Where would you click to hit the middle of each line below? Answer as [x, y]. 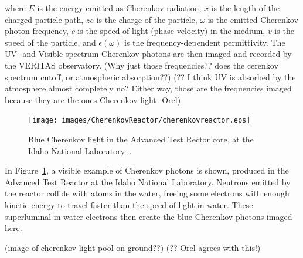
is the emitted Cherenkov [253, 19]
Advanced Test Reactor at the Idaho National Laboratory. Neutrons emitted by [148, 181]
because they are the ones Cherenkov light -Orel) [93, 99]
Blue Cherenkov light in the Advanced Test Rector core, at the [141, 139]
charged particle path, [44, 19]
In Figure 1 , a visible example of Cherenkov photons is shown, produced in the [147, 170]
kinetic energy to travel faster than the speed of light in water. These [129, 204]
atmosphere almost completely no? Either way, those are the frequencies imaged [148, 88]
